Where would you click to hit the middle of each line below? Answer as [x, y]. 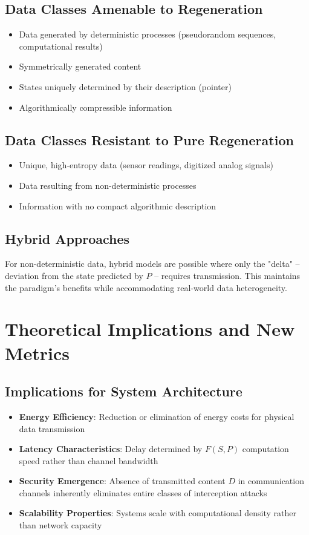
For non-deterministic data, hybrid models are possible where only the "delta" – [152, 264]
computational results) [61, 46]
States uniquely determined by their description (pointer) [125, 86]
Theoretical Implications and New [150, 329]
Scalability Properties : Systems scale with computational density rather [158, 513]
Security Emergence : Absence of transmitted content [122, 481]
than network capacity [60, 525]
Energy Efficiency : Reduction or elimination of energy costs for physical [157, 416]
